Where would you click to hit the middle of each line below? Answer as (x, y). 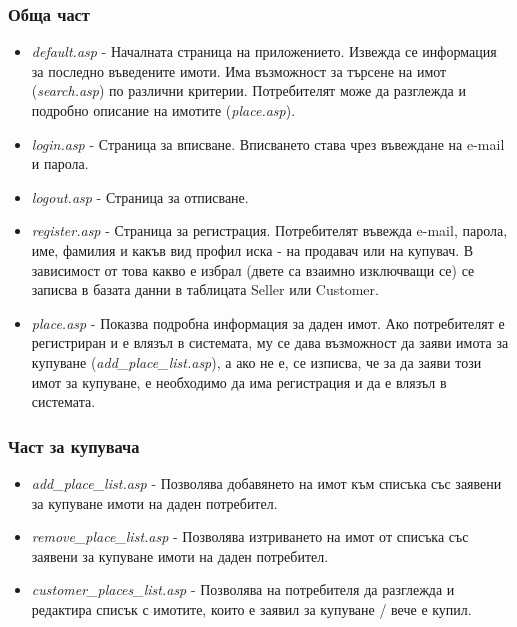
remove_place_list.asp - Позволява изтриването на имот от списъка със (250, 536)
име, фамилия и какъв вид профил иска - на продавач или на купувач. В (252, 249)
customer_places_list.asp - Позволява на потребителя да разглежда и (243, 589)
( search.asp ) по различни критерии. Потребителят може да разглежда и (248, 90)
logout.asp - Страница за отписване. (140, 196)
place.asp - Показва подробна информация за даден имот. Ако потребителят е (268, 322)
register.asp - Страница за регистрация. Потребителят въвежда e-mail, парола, (269, 230)
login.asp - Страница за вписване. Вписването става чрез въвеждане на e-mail (268, 143)
